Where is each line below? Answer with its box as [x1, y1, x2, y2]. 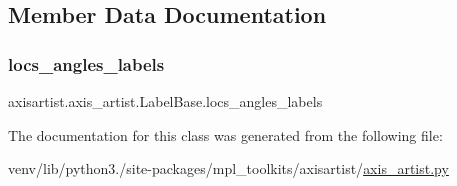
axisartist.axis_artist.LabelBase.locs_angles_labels [8, 91, 323, 111]
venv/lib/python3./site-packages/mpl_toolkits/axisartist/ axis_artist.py [8, 158, 449, 179]
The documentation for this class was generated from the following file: [8, 124, 443, 145]
